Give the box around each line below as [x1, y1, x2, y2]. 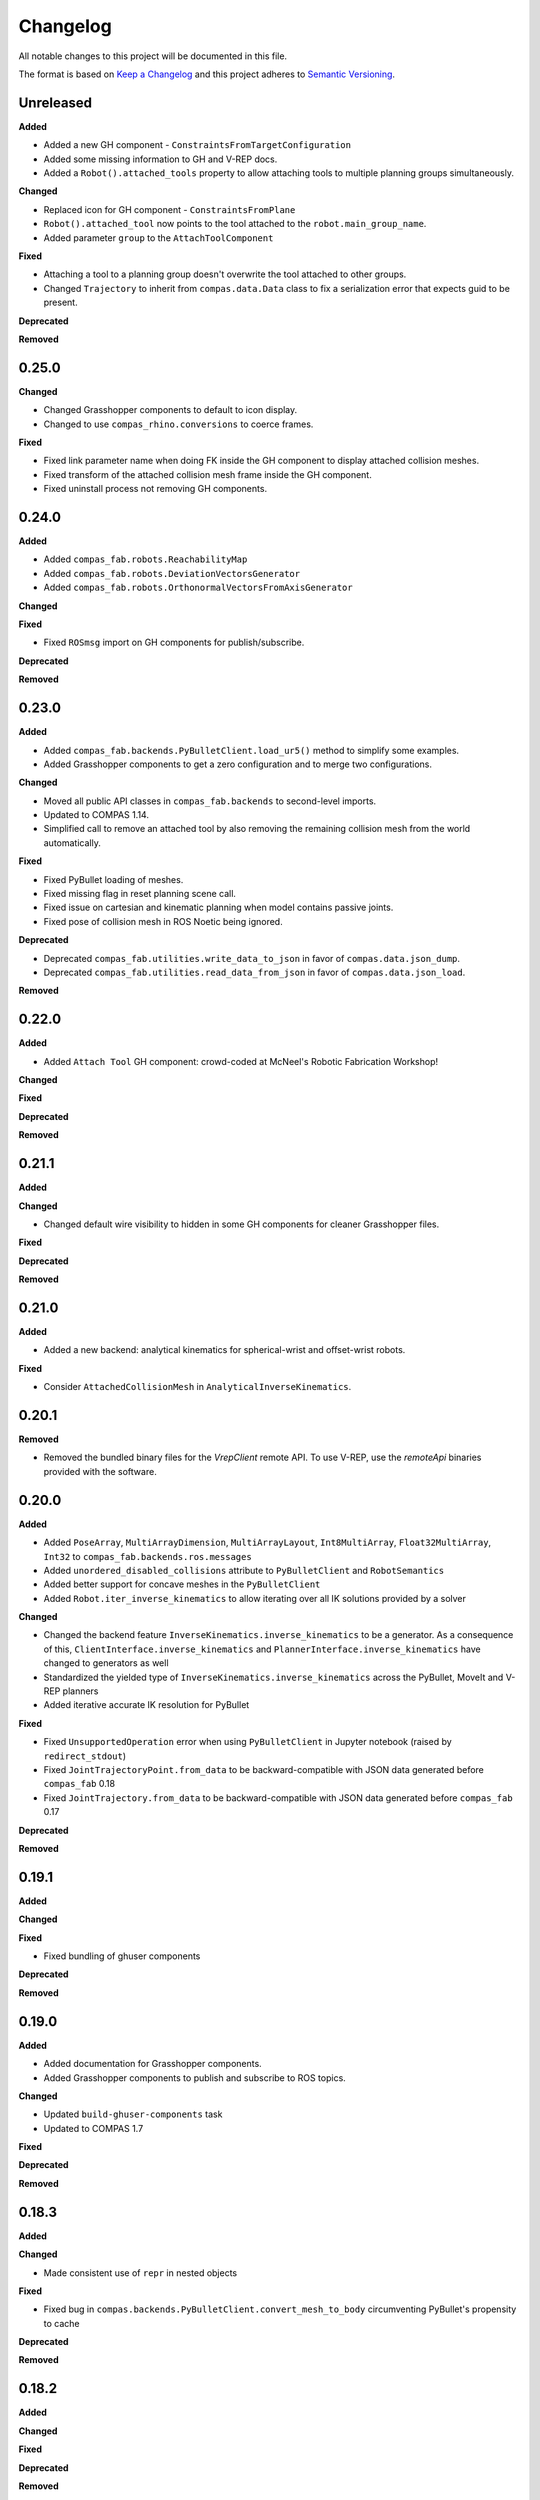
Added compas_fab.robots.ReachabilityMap [43, 553, 248, 565]
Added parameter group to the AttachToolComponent [43, 231, 274, 244]
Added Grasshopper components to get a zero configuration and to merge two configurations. [43, 758, 433, 770]
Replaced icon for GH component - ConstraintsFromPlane [43, 203, 296, 215]
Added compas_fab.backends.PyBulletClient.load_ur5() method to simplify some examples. [43, 744, 460, 756]
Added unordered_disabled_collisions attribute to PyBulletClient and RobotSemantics [43, 1564, 445, 1576]
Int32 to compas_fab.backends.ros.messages [43, 1550, 252, 1562]
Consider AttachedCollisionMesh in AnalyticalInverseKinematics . [43, 1381, 352, 1393]
